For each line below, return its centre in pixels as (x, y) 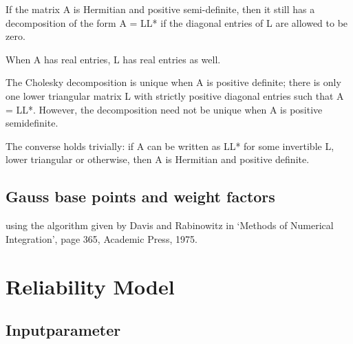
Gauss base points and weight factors (140, 196)
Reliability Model (90, 286)
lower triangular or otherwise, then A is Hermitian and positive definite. (158, 159)
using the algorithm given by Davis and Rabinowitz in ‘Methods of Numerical (170, 225)
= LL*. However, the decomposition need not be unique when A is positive (164, 109)
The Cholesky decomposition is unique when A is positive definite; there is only (173, 82)
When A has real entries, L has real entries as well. (113, 59)
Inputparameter (63, 330)
